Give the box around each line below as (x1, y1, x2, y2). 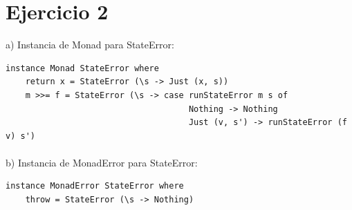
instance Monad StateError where (6, 63, 159, 73)
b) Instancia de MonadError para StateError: (6, 155, 198, 169)
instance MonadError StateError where (6, 181, 184, 191)
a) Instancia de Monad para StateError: (6, 37, 174, 52)
